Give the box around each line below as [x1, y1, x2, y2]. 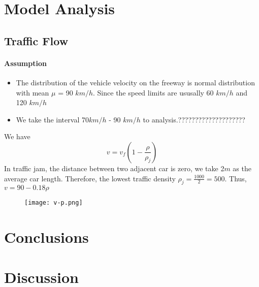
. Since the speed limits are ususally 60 [93, 87, 214, 98]
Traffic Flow [4, 33, 69, 48]
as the [233, 163, 251, 173]
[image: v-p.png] [24, 199, 83, 207]
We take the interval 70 [16, 114, 89, 124]
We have [4, 131, 30, 142]
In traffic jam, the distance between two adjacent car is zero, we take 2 [4, 163, 224, 173]
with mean [16, 87, 49, 98]
